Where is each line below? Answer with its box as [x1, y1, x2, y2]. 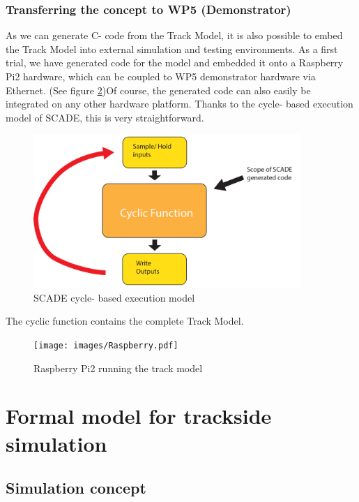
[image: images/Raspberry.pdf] [33, 340, 178, 350]
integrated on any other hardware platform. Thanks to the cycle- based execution [6, 96, 353, 111]
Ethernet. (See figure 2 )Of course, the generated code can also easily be [6, 82, 311, 97]
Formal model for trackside [6, 401, 272, 430]
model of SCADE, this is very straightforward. [6, 110, 204, 124]
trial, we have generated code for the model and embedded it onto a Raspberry [6, 55, 344, 70]
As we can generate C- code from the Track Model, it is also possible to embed [6, 28, 343, 43]
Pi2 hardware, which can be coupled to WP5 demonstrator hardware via [6, 69, 316, 83]
